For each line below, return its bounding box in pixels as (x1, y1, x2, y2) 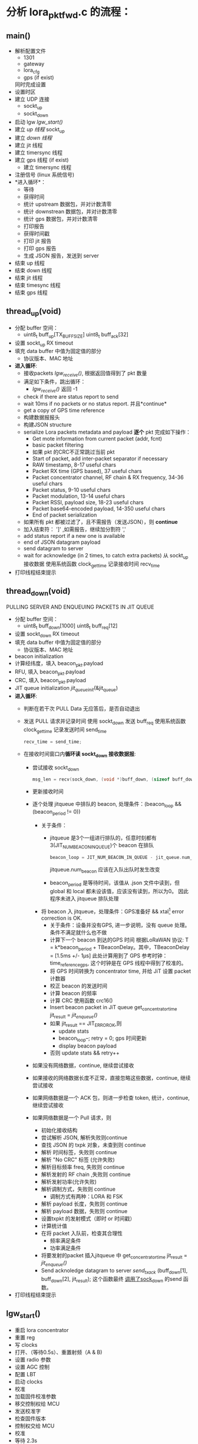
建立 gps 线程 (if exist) (14, 156, 69, 163)
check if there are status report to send (23, 393, 119, 400)
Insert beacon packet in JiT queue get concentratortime (49, 1004, 177, 1012)
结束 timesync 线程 (14, 281, 61, 289)
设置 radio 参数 (14, 1356, 51, 1363)
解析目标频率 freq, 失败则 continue (41, 1163, 125, 1170)
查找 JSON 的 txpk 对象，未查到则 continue (41, 1141, 146, 1148)
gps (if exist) (23, 74, 54, 81)
